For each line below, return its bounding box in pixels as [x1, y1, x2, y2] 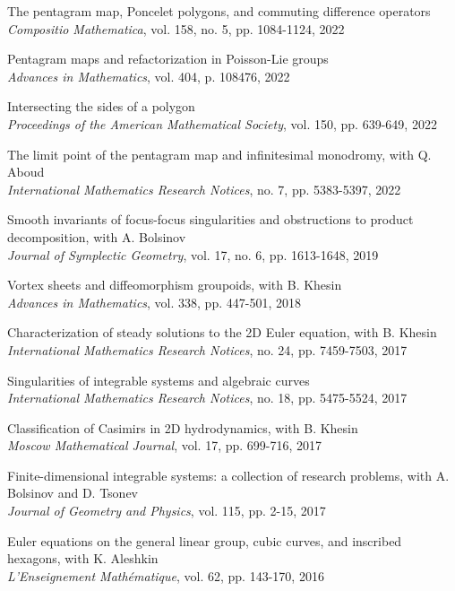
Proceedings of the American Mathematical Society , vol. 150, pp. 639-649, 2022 [7, 114, 437, 133]
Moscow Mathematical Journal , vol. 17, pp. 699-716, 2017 [7, 436, 322, 455]
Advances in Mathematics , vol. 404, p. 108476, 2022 [7, 66, 290, 85]
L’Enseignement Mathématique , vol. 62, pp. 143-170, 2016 [7, 566, 324, 585]
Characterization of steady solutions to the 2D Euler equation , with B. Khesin [7, 323, 437, 342]
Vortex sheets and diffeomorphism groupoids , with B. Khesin [7, 275, 342, 294]
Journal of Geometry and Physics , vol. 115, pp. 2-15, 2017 [7, 501, 326, 520]
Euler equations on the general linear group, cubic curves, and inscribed [7, 531, 402, 550]
